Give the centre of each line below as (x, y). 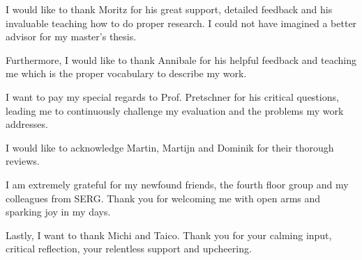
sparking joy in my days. (58, 212)
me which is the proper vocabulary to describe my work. (126, 73)
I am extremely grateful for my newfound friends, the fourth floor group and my (177, 184)
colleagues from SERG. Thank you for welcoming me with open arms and (163, 198)
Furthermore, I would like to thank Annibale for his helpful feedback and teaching (181, 59)
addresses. (27, 124)
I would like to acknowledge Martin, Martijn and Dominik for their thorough (170, 147)
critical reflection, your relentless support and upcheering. (129, 249)
